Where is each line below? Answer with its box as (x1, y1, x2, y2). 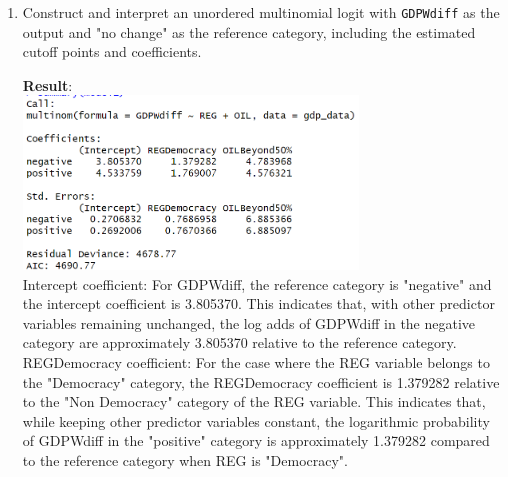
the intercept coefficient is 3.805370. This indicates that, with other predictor (22, 293, 495, 314)
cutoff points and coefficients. (22, 41, 202, 62)
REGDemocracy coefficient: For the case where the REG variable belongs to (22, 352, 490, 373)
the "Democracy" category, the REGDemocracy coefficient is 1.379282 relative (22, 371, 500, 392)
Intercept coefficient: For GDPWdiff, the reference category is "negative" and (22, 273, 492, 294)
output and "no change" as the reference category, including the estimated (22, 21, 476, 42)
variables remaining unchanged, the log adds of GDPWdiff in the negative (22, 312, 476, 333)
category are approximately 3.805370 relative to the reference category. (22, 332, 457, 353)
